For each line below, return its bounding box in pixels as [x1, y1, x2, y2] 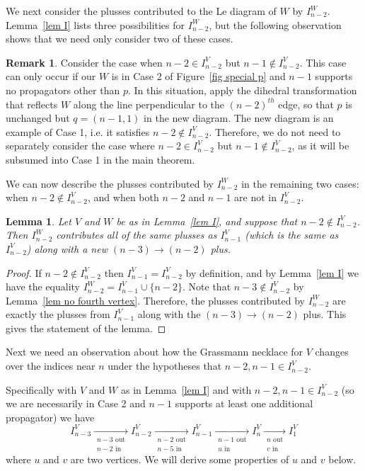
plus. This [303, 307, 347, 322]
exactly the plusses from [6, 307, 110, 322]
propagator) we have [6, 409, 95, 424]
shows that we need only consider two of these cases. [6, 31, 233, 46]
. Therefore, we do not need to [209, 124, 341, 139]
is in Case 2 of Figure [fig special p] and [111, 69, 286, 84]
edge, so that [278, 96, 334, 111]
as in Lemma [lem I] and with [120, 382, 252, 397]
